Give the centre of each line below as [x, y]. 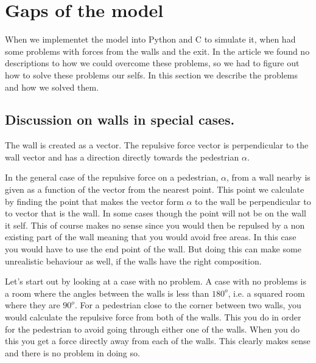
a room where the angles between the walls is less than [107, 293]
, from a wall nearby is [269, 177]
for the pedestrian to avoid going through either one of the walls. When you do [153, 329]
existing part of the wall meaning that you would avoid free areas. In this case [151, 237]
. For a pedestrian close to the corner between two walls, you [188, 305]
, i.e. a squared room [266, 293]
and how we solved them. [52, 87]
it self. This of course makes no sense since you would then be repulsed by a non [155, 225]
